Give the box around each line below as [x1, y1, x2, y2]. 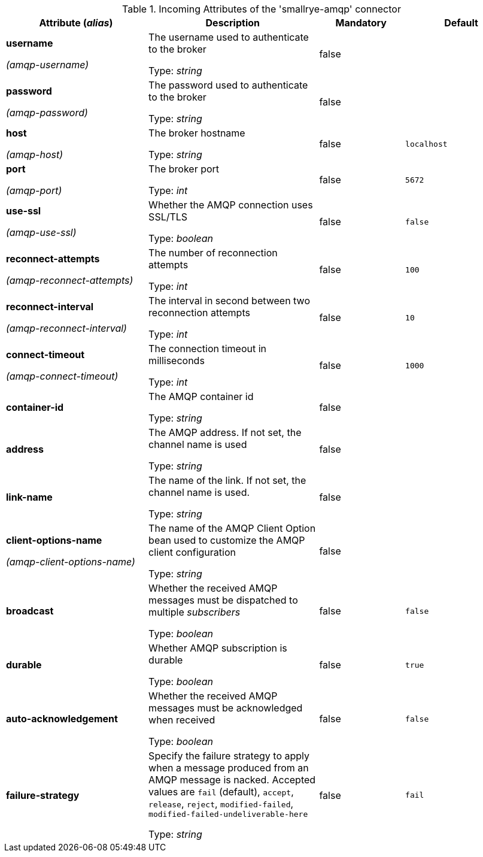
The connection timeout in [148, 343, 267, 355]
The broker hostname [148, 127, 245, 139]
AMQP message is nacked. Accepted [148, 774, 316, 786]
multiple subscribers [148, 606, 241, 618]
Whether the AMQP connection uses [148, 199, 313, 211]
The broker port [148, 163, 220, 175]
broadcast [6, 605, 54, 617]
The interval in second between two [148, 295, 310, 307]
